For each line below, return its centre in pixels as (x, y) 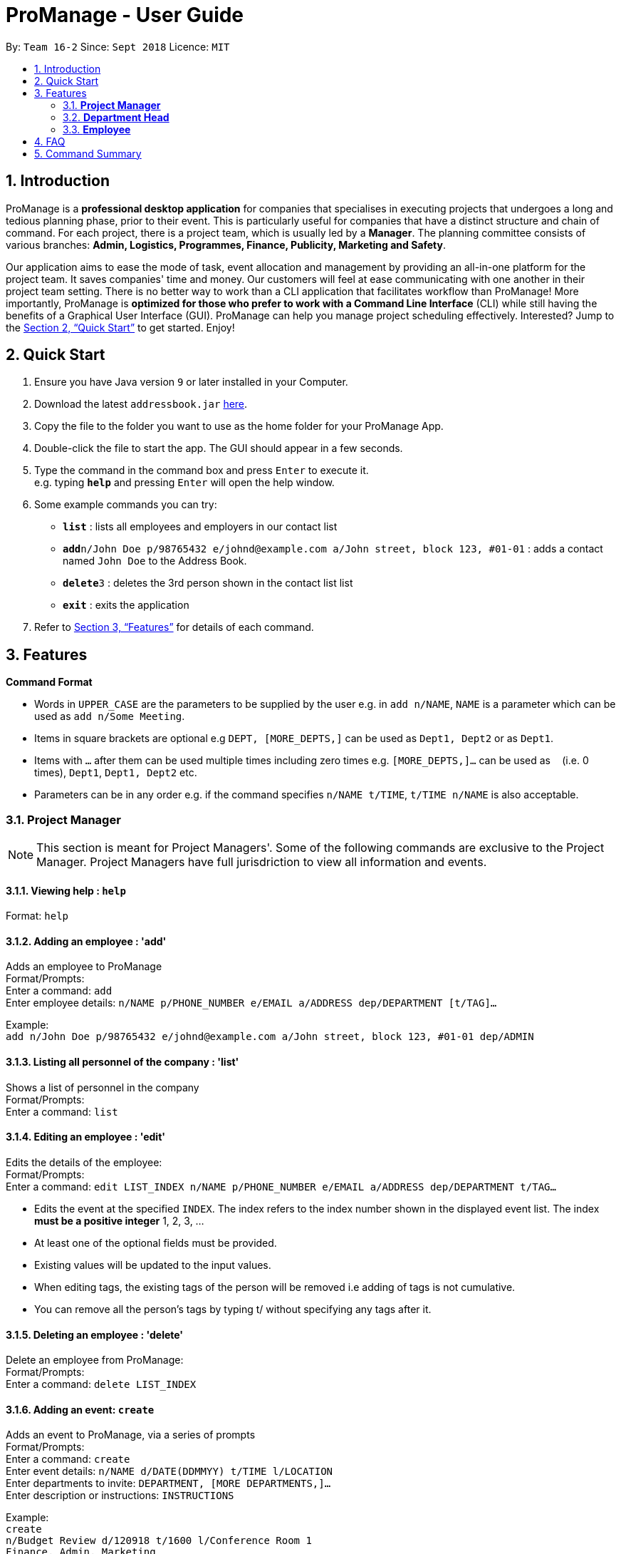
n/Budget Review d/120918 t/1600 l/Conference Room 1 (159, 1541)
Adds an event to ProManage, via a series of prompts (131, 1435)
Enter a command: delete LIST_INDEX (101, 1384)
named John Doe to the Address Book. (155, 561)
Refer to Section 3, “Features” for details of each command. (174, 627)
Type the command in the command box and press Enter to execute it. (202, 470)
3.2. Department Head (116, 117)
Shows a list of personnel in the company (103, 1087)
